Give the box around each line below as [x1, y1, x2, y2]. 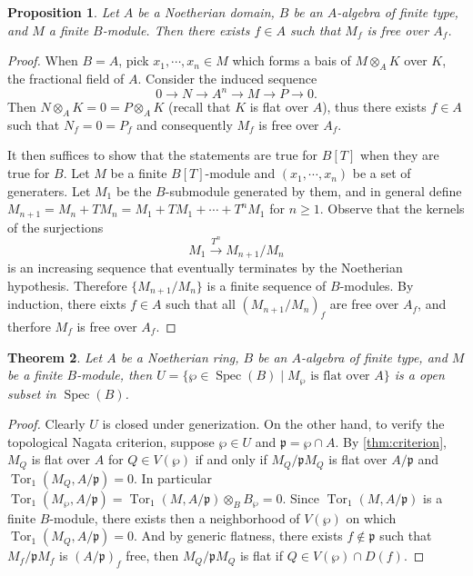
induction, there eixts [7, 294, 126, 313]
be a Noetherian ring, [120, 347, 239, 366]
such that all [166, 294, 236, 313]
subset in [7, 383, 56, 402]
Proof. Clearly [7, 414, 86, 433]
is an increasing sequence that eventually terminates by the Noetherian [7, 258, 403, 277]
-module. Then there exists [102, 20, 250, 39]
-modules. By [339, 275, 414, 294]
